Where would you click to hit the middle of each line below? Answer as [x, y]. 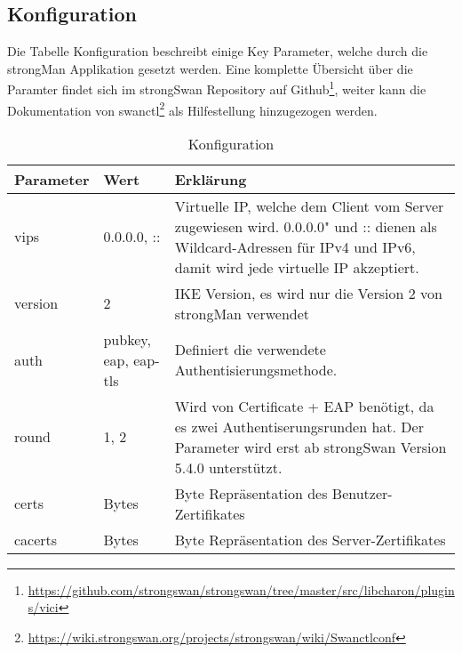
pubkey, [127, 339]
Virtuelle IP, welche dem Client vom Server [309, 206]
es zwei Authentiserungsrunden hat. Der [299, 426]
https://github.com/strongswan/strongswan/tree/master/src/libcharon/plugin [241, 589]
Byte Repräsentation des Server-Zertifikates [310, 539]
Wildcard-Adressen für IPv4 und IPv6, [295, 246]
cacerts [36, 539]
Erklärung [211, 179]
